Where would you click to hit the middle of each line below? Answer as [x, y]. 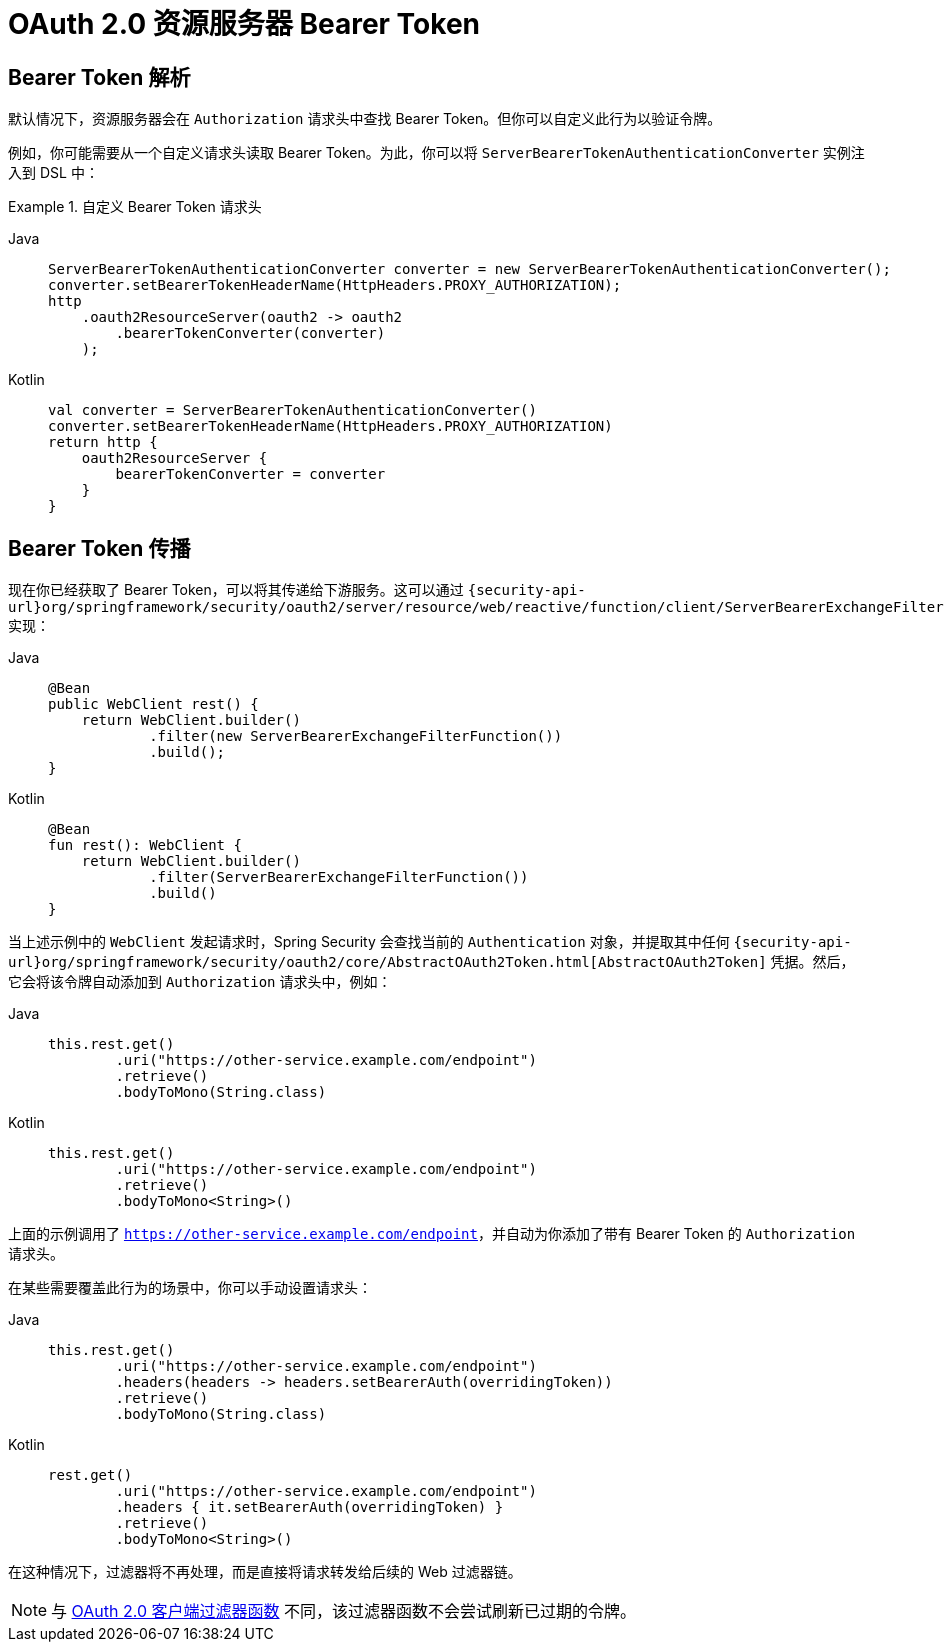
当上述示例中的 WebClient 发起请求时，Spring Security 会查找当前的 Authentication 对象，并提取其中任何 [369, 942]
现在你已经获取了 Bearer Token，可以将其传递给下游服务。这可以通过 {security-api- [297, 590]
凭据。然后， [812, 962]
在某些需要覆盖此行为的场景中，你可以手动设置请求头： [190, 1288]
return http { [103, 442]
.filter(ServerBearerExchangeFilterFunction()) [339, 877]
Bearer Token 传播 [99, 548]
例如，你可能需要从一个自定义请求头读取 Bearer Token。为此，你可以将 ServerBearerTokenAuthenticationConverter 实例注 [436, 153]
